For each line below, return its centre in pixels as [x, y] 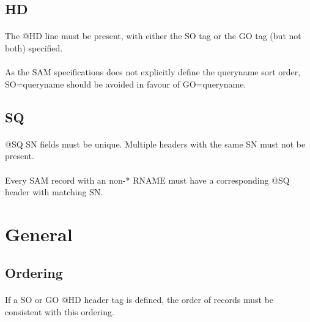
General [39, 234]
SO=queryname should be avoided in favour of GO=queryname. [126, 84]
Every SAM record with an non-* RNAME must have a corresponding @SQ [147, 180]
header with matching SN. [54, 192]
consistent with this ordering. [60, 312]
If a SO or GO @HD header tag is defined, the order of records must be [139, 300]
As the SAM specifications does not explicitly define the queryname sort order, [153, 72]
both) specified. [34, 47]
